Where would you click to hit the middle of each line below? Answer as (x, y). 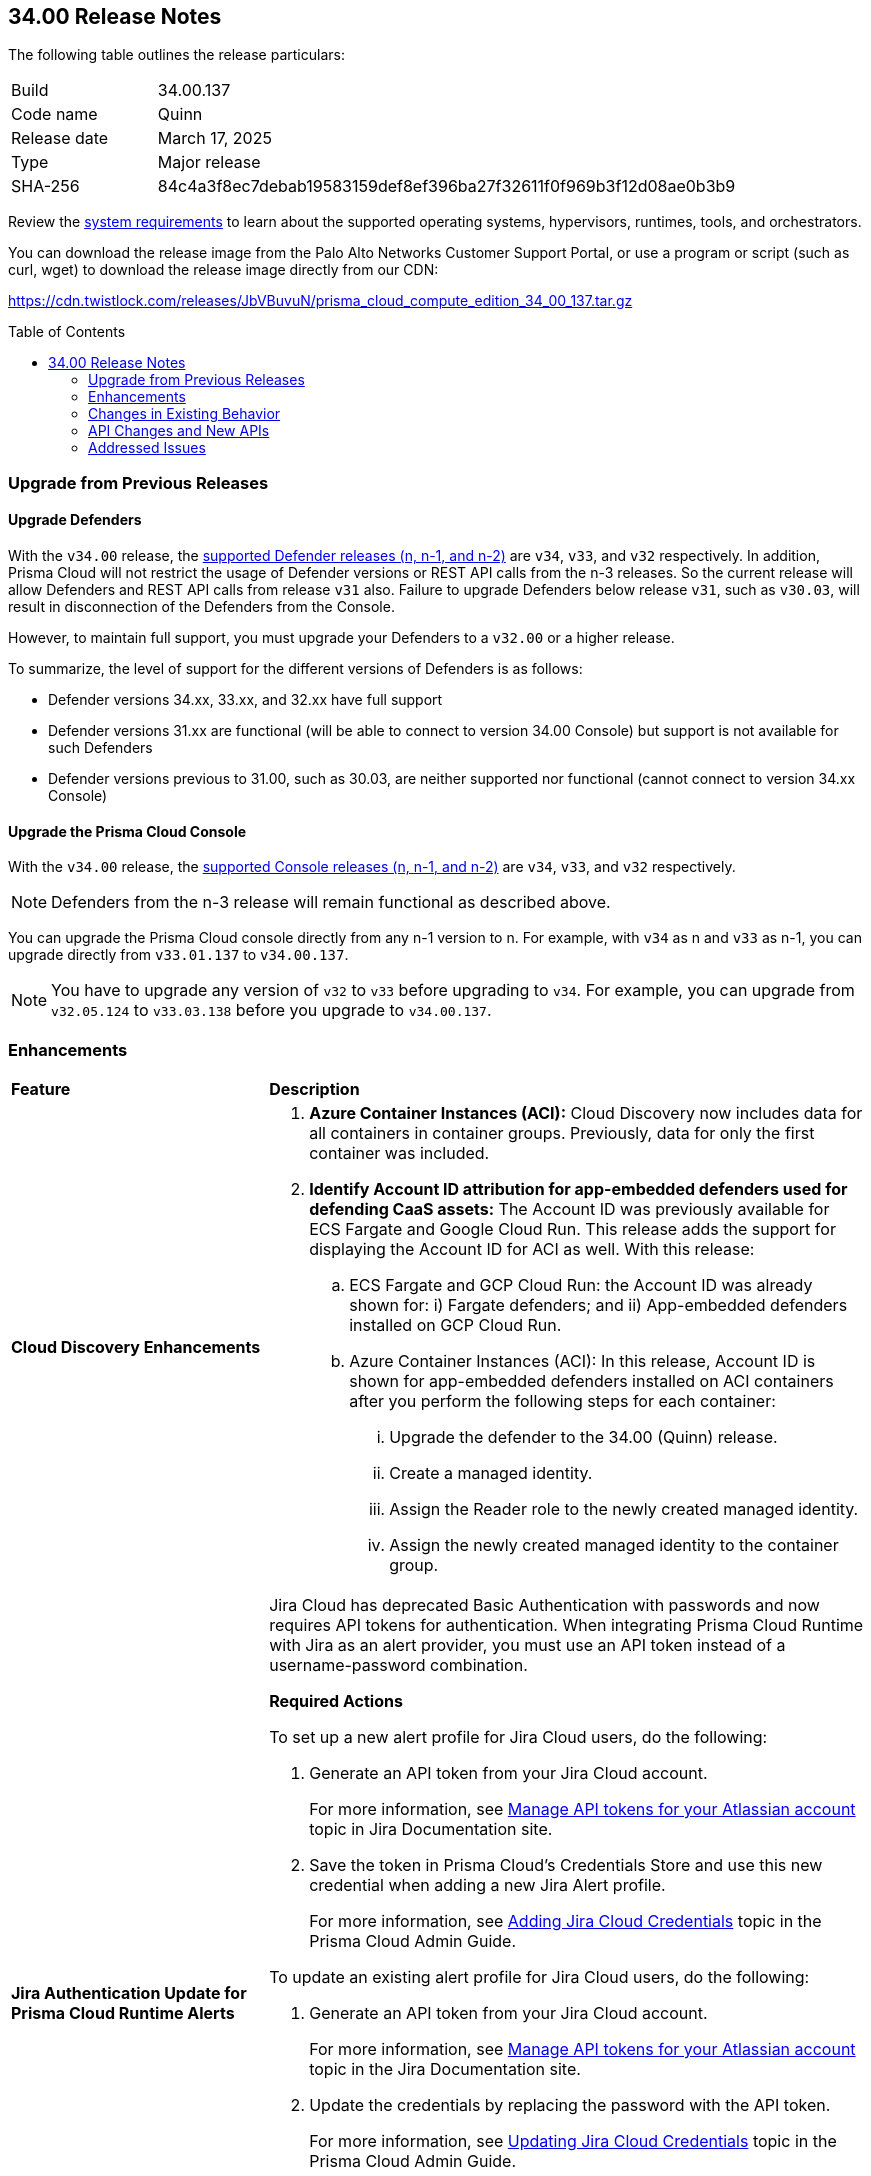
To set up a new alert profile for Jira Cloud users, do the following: (518, 1736)
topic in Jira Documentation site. (431, 1828)
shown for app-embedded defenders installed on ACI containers (591, 1380)
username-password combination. (398, 1664)
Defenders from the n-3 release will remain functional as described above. (331, 902)
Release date (60, 138)
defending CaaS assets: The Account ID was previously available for (569, 1208)
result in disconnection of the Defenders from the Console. (201, 607)
